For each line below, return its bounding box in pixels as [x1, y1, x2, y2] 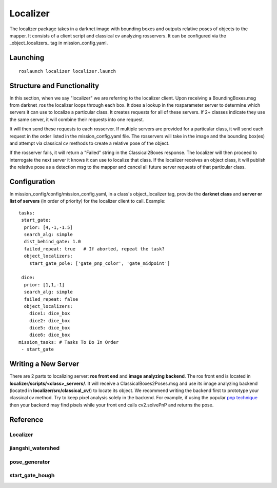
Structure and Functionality [9, 81, 100, 90]
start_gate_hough [9, 472, 55, 479]
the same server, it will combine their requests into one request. [9, 116, 144, 123]
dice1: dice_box [29, 310, 70, 317]
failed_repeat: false [24, 296, 78, 302]
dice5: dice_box [29, 325, 70, 331]
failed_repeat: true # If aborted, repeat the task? [24, 246, 165, 251]
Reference [9, 415, 44, 424]
